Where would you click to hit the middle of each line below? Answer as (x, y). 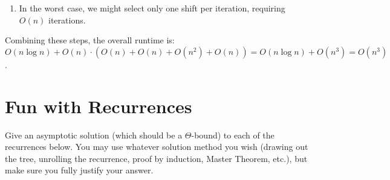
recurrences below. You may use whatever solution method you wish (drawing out (157, 147)
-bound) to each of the (233, 135)
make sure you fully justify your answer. (79, 170)
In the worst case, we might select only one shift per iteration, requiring (152, 8)
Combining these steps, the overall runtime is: (90, 40)
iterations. (67, 20)
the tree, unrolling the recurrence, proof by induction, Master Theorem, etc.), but (156, 158)
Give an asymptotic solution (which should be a (94, 135)
